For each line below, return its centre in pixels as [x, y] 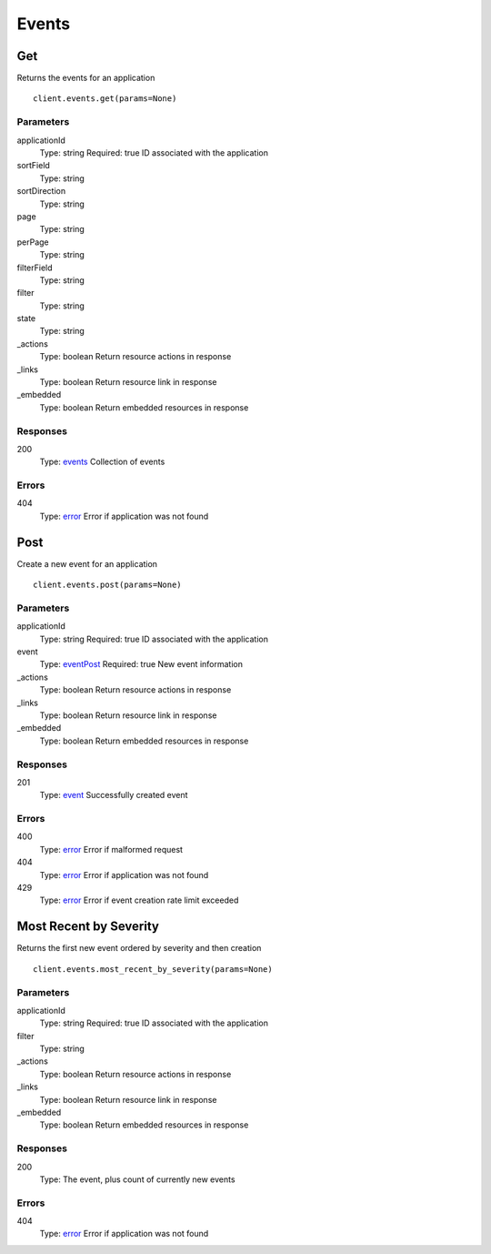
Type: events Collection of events [102, 462]
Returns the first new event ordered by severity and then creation [139, 948]
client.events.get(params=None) [105, 99]
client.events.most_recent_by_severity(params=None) [153, 969]
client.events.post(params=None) [107, 585]
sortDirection [41, 191]
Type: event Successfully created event [114, 795]
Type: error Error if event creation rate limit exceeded [139, 900]
